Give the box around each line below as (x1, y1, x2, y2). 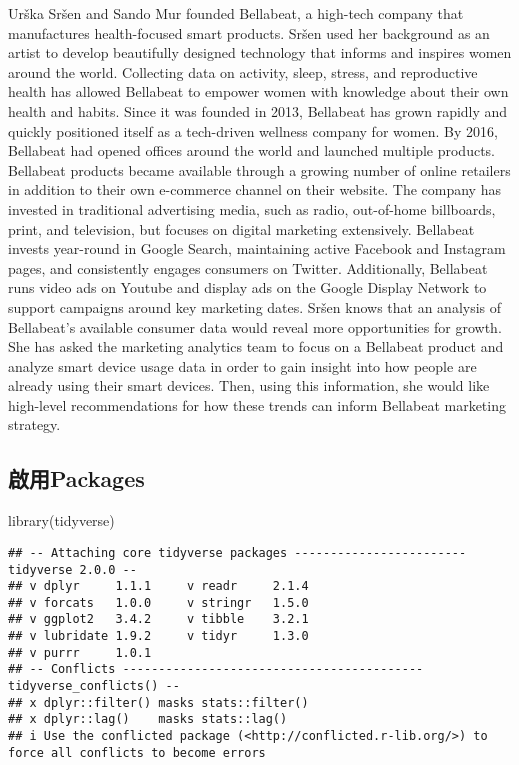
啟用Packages (8, 463, 145, 494)
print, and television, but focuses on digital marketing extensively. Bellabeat (8, 218, 475, 239)
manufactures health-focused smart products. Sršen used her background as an (8, 22, 490, 43)
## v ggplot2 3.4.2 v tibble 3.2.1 (8, 612, 309, 627)
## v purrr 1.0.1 (8, 645, 152, 660)
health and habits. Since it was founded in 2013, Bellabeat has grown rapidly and (8, 100, 508, 121)
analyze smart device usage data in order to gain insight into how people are (8, 355, 477, 376)
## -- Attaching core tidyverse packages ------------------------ (8, 545, 467, 560)
